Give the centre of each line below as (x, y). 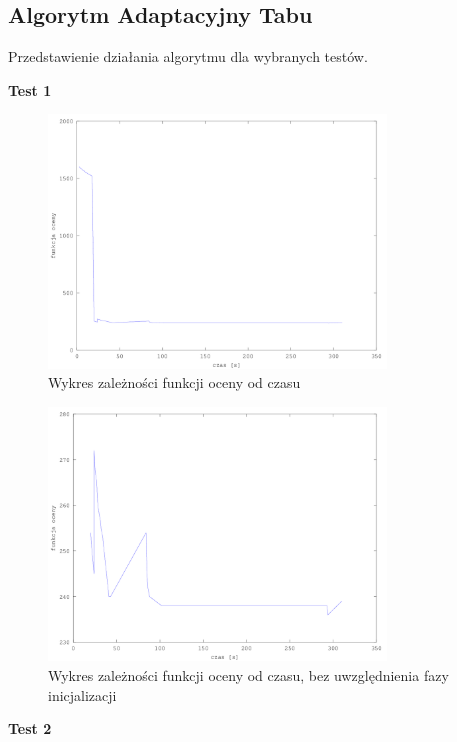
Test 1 (30, 89)
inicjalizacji (82, 694)
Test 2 (30, 728)
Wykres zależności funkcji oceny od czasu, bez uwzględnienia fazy (248, 674)
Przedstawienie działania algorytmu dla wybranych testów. (188, 56)
